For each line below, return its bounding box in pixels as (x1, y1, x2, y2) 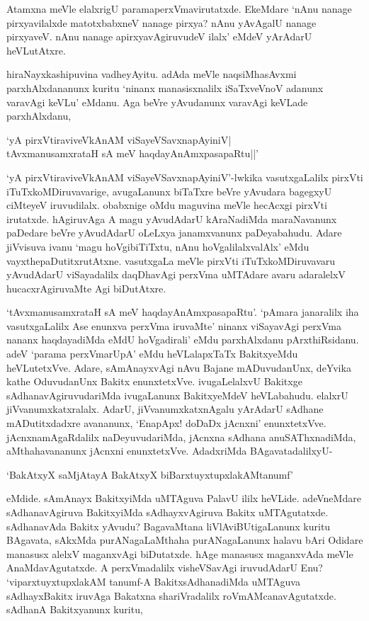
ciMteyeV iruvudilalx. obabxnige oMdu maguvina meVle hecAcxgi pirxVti (6, 198, 327, 212)
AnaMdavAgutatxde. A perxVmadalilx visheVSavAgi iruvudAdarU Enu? (6, 560, 323, 575)
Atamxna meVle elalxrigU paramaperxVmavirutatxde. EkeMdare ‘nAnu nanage (6, 1, 352, 16)
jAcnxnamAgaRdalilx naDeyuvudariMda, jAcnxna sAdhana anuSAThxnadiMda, (6, 429, 356, 444)
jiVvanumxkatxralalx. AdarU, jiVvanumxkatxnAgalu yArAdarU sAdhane (6, 401, 324, 416)
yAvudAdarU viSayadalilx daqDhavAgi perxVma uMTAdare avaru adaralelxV (6, 267, 346, 282)
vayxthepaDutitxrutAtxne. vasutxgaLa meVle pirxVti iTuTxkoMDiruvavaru (6, 253, 336, 268)
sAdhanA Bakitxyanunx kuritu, (6, 602, 143, 617)
